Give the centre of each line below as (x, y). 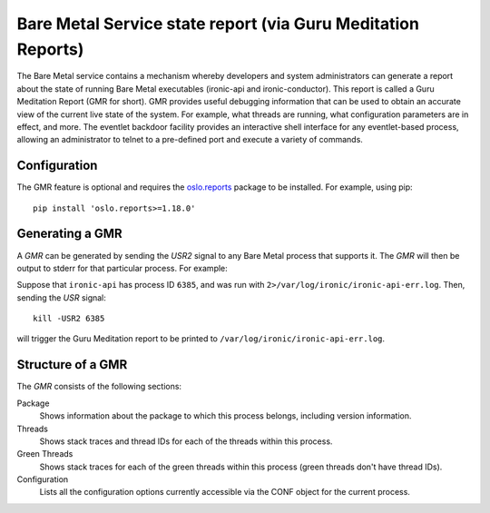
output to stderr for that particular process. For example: (122, 268)
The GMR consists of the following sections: (99, 387)
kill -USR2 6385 (69, 319)
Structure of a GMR (72, 365)
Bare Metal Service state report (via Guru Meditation (218, 24)
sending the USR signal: (61, 297)
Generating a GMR (69, 234)
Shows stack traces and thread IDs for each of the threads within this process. (186, 441)
